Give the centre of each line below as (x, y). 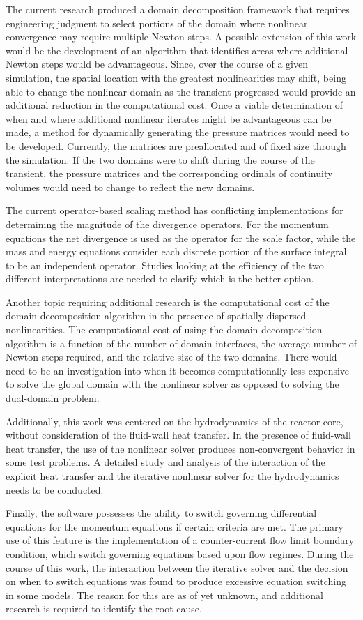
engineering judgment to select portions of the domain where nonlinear (157, 23)
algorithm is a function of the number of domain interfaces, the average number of (181, 343)
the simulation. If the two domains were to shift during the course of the (160, 159)
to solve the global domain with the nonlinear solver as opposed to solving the (172, 384)
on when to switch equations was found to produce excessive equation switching (176, 581)
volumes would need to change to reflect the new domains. (130, 187)
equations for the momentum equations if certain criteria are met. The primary (175, 526)
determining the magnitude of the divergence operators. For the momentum (167, 224)
